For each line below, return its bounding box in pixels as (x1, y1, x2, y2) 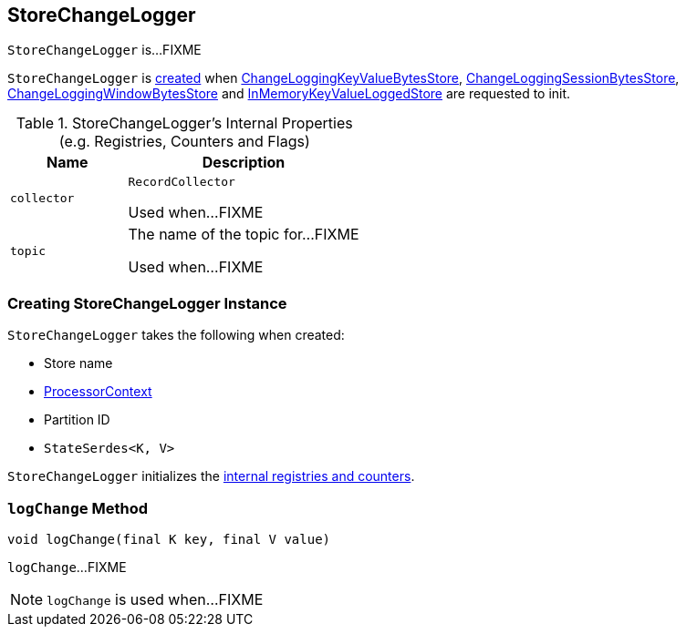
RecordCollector (128, 175, 235, 189)
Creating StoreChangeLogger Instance (7, 293, 287, 312)
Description (202, 153, 286, 172)
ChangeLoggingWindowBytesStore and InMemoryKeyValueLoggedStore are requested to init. (7, 86, 571, 102)
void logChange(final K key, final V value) (7, 531, 331, 547)
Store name (44, 355, 113, 372)
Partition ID (44, 412, 110, 428)
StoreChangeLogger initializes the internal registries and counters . (7, 468, 415, 485)
